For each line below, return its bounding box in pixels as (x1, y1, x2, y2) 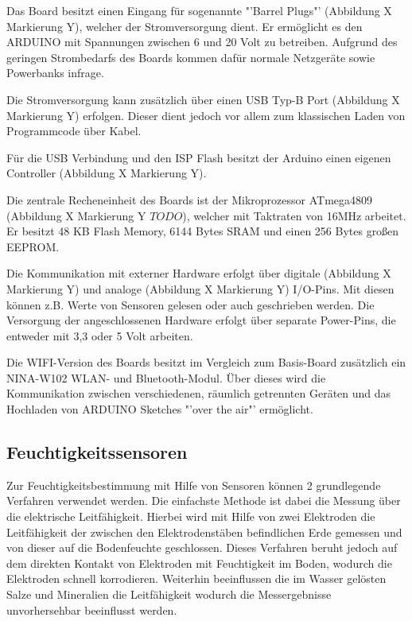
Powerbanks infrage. (6, 64, 104, 81)
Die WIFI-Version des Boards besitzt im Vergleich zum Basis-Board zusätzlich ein (6, 354, 406, 371)
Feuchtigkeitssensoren (6, 440, 188, 464)
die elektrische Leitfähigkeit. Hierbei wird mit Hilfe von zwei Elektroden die (6, 508, 375, 525)
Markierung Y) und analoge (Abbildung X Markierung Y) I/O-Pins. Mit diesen (6, 280, 395, 297)
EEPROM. (6, 238, 60, 254)
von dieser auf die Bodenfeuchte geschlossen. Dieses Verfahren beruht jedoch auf (6, 539, 398, 556)
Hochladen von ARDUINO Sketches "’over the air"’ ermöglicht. (6, 401, 313, 417)
